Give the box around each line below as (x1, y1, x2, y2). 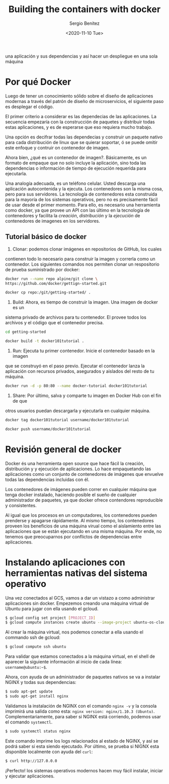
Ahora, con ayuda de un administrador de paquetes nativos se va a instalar (5, 674, 160, 680)
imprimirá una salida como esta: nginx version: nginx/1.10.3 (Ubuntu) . (5, 708, 155, 714)
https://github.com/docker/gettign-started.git (5, 281, 107, 286)
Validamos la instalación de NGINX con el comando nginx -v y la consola (5, 703, 157, 709)
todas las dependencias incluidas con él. (5, 476, 90, 482)
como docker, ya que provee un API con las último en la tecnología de (5, 207, 150, 213)
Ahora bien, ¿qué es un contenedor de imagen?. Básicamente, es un (5, 154, 147, 160)
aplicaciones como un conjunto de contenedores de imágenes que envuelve (5, 471, 163, 477)
